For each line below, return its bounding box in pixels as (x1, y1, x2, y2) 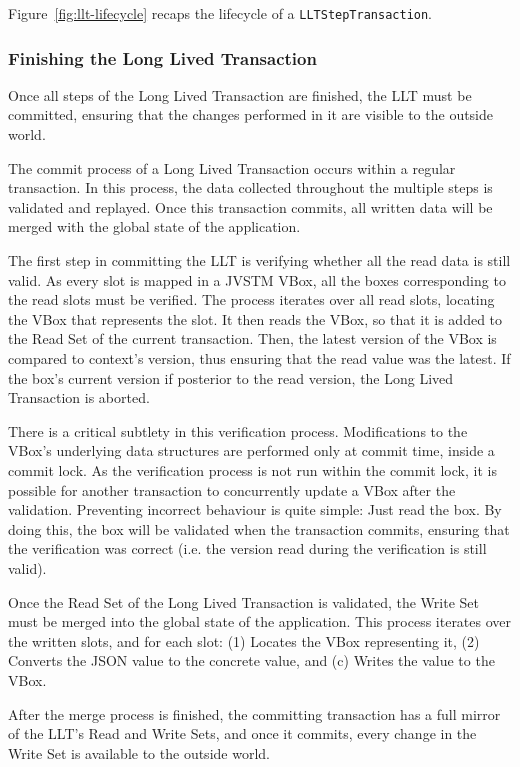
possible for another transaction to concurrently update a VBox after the (8, 479, 456, 500)
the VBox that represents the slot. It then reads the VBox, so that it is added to (8, 308, 503, 329)
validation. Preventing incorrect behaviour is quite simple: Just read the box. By (8, 499, 502, 520)
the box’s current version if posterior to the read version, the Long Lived (8, 367, 454, 388)
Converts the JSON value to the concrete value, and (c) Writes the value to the (8, 650, 495, 671)
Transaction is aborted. (8, 387, 150, 408)
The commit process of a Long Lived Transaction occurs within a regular (8, 157, 456, 178)
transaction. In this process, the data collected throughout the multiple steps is (8, 177, 493, 198)
